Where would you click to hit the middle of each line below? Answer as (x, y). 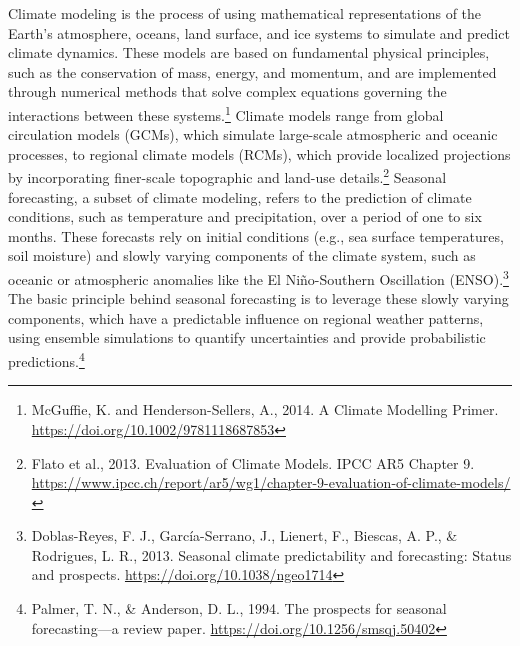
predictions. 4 (46, 359)
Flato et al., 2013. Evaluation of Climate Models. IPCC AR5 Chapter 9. (253, 462)
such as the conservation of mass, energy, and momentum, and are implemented (252, 71)
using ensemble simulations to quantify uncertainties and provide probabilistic (247, 337)
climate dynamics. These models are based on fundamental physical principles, (249, 52)
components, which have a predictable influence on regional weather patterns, (246, 317)
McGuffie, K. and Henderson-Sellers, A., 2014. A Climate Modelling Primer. (265, 409)
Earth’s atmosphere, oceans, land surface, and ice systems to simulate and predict (259, 32)
